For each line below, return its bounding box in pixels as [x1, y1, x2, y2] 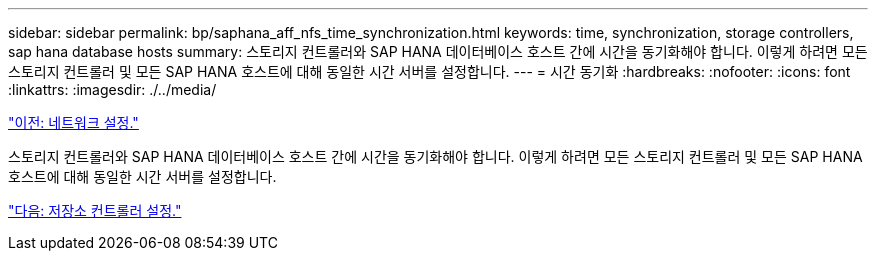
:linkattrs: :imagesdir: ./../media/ [8, 81, 217, 98]
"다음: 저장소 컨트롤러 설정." [8, 202, 182, 219]
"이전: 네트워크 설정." [8, 114, 139, 131]
